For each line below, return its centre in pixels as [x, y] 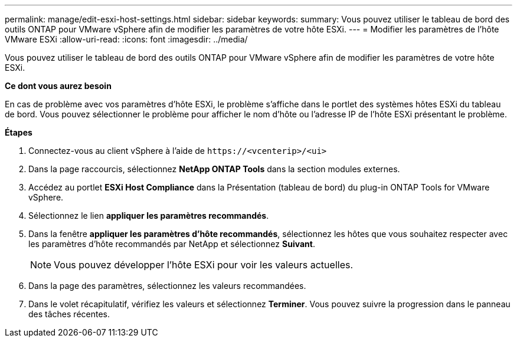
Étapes [19, 132]
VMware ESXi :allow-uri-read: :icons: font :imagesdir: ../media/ [126, 39]
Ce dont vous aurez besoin [58, 86]
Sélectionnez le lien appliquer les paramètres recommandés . [149, 216]
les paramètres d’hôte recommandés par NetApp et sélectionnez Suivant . [172, 244]
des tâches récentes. [69, 314]
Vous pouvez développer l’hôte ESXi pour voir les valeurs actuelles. [204, 265]
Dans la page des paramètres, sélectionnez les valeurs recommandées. [167, 286]
